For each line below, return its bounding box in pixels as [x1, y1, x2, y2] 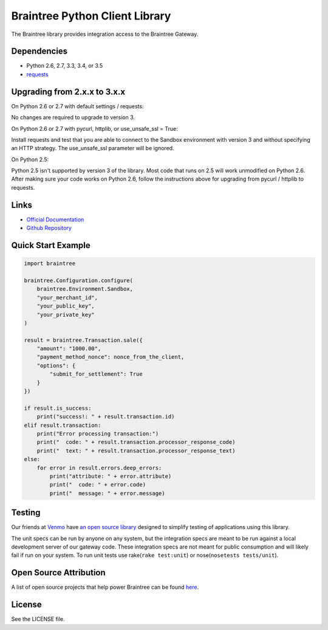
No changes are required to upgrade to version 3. [11, 114, 135, 121]
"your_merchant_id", [36, 294, 98, 301]
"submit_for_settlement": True [49, 371, 143, 378]
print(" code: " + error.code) [49, 481, 146, 488]
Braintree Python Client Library [11, 9, 171, 22]
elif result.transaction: [24, 421, 101, 429]
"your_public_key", [36, 303, 95, 310]
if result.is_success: [24, 404, 92, 412]
